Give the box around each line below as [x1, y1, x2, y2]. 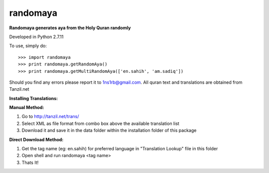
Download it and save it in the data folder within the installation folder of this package [21, 127, 197, 133]
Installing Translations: [9, 95, 58, 101]
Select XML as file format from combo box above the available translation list [21, 120, 179, 126]
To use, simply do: [9, 43, 47, 49]
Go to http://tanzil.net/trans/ [21, 114, 79, 119]
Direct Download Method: [9, 136, 64, 142]
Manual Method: [9, 105, 44, 111]
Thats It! [21, 159, 39, 166]
